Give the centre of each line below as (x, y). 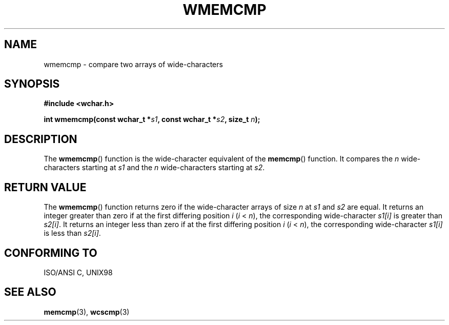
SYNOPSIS (32, 84)
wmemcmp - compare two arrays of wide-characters (133, 64)
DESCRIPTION (41, 139)
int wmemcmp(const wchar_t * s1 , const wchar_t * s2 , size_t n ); (152, 119)
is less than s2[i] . (72, 233)
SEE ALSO (30, 292)
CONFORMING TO (51, 253)
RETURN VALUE (45, 187)
